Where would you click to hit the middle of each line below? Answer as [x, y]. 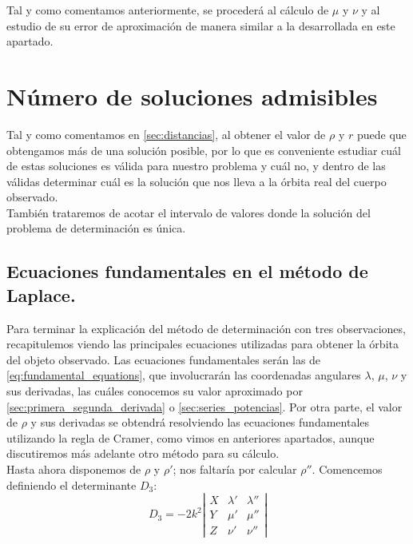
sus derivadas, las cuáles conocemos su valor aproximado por [155, 391]
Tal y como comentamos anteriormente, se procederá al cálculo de [168, 10]
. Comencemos [347, 469]
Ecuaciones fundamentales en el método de [187, 271]
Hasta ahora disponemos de [74, 469]
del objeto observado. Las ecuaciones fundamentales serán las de [164, 359]
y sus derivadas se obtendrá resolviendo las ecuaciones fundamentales [200, 422]
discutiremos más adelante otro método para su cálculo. [143, 453]
